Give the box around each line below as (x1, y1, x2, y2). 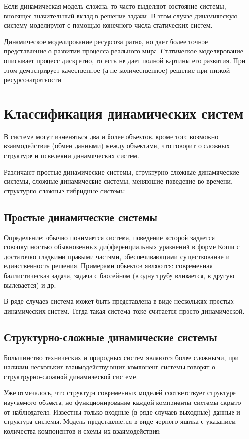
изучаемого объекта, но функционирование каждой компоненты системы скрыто (4, 397, 241, 407)
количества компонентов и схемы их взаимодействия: (4, 425, 161, 436)
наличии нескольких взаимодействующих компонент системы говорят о (4, 362, 215, 372)
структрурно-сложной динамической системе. (4, 371, 138, 381)
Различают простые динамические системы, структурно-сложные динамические (4, 166, 239, 176)
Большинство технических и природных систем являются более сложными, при (4, 352, 239, 362)
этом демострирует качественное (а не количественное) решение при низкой (4, 65, 230, 75)
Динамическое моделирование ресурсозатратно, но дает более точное (4, 36, 208, 46)
